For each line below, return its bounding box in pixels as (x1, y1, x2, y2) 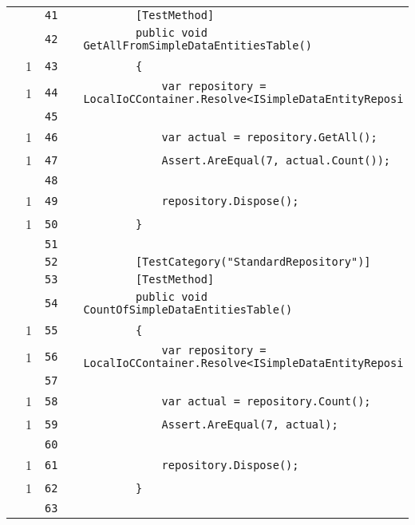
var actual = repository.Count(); (161, 394, 371, 408)
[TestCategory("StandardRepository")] (135, 255, 371, 268)
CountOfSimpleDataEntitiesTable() (83, 303, 293, 316)
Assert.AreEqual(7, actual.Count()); (161, 153, 391, 167)
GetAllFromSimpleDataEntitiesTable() (83, 39, 312, 52)
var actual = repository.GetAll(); (161, 130, 377, 144)
